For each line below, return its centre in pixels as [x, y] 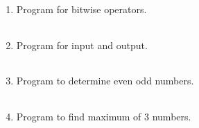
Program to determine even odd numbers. [105, 81]
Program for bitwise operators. [81, 9]
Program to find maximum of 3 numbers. [104, 116]
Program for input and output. [82, 45]
